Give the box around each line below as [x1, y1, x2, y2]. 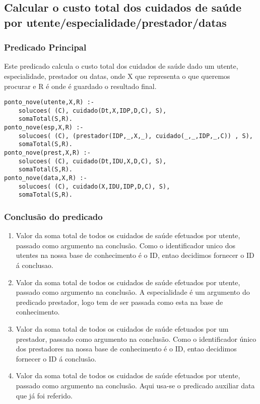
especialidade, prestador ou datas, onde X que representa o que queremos [4, 70, 230, 81]
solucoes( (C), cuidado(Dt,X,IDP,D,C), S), [18, 107, 167, 114]
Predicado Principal [4, 41, 87, 54]
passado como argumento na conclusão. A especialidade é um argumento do [16, 287, 250, 297]
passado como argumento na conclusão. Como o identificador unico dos [16, 240, 235, 250]
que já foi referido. [16, 390, 73, 400]
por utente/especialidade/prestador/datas [4, 14, 227, 30]
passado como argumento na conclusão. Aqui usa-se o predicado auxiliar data [16, 380, 255, 390]
